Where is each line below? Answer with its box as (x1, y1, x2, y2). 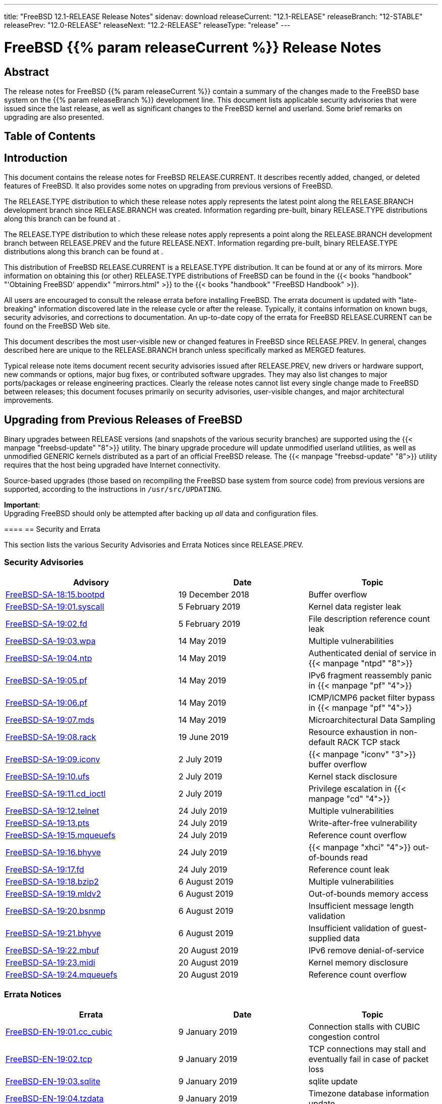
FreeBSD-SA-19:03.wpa (6, 635, 96, 646)
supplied (308, 933, 341, 943)
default (308, 737, 335, 747)
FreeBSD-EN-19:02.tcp (6, 1053, 92, 1064)
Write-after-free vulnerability (308, 817, 417, 828)
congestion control (308, 1031, 380, 1042)
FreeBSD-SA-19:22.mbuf (6, 945, 99, 955)
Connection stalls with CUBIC (308, 1021, 420, 1032)
